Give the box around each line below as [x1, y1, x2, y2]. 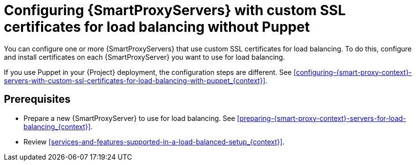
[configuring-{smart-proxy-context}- [293, 68, 412, 76]
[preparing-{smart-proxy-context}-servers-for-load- [237, 114, 406, 122]
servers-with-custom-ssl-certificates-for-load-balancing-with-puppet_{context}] [4, 76, 265, 85]
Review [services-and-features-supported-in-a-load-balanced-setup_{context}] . [23, 137, 285, 146]
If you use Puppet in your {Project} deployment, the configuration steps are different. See [4, 68, 292, 76]
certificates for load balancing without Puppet [4, 19, 310, 35]
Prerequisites [4, 93, 70, 106]
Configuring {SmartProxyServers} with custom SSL [4, 2, 346, 19]
